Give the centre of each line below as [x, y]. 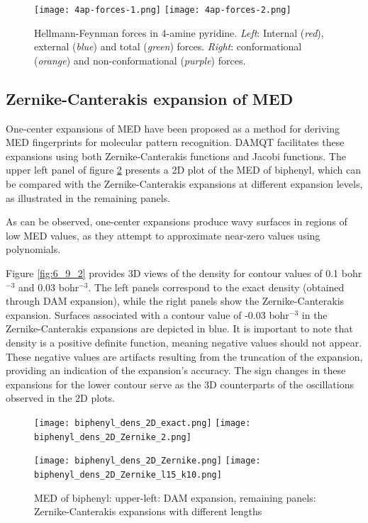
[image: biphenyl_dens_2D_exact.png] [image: [143, 423]
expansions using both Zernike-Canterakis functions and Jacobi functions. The [176, 156]
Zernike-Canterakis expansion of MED [150, 98]
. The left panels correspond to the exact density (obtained [216, 287]
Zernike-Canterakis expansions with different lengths [148, 511]
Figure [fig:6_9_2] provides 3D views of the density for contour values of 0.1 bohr [184, 272]
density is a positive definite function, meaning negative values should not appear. [184, 342]
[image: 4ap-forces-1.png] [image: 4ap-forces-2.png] [163, 10]
